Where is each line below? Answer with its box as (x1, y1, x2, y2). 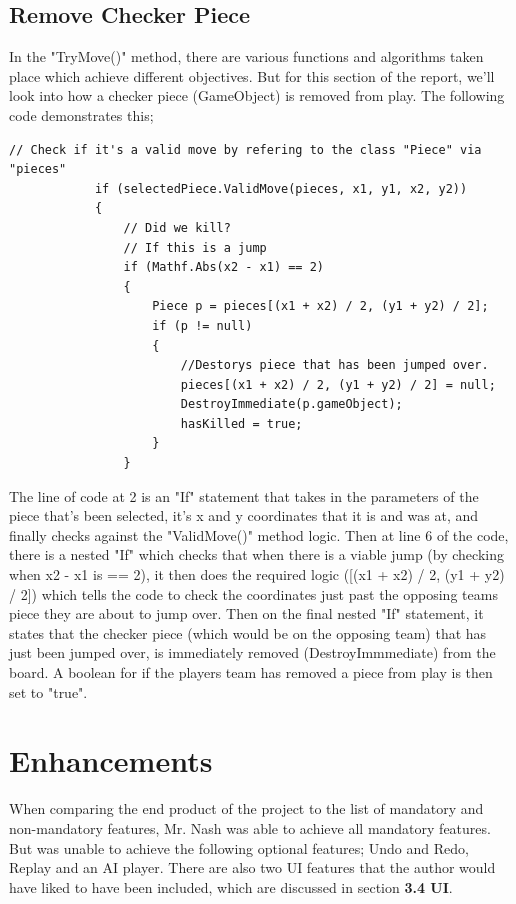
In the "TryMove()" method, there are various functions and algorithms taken (9, 46, 484, 67)
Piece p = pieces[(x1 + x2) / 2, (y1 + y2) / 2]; (152, 299, 489, 314)
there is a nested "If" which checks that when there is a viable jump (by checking (9, 544, 504, 565)
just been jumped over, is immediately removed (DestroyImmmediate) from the (9, 642, 496, 663)
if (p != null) (152, 318, 253, 333)
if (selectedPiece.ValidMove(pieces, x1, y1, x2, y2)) (94, 181, 468, 196)
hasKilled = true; (180, 416, 303, 431)
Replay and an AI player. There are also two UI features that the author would (9, 857, 496, 878)
